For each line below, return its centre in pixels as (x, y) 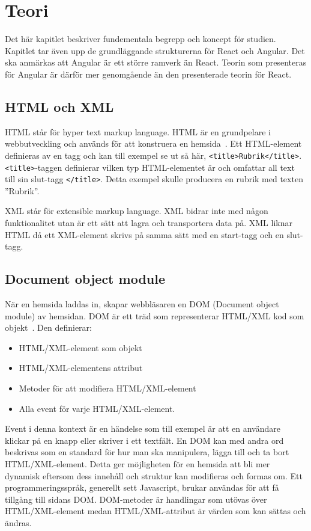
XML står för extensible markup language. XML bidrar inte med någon (137, 211)
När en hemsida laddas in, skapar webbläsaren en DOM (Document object (142, 304)
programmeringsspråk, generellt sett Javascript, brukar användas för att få (142, 487)
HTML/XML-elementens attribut (81, 368)
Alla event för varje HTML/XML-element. (97, 408)
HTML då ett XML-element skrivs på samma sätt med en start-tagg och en (144, 234)
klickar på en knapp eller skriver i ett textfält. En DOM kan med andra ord (144, 440)
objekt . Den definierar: (48, 327)
